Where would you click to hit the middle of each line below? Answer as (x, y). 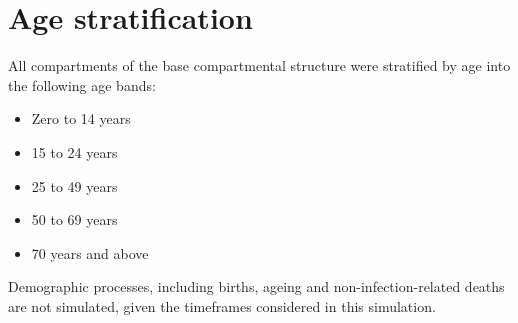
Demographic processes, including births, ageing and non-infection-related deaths (256, 286)
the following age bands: (82, 84)
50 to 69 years (74, 219)
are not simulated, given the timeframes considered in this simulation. (222, 305)
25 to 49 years (74, 185)
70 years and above (90, 252)
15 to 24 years (74, 151)
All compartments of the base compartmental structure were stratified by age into (259, 65)
